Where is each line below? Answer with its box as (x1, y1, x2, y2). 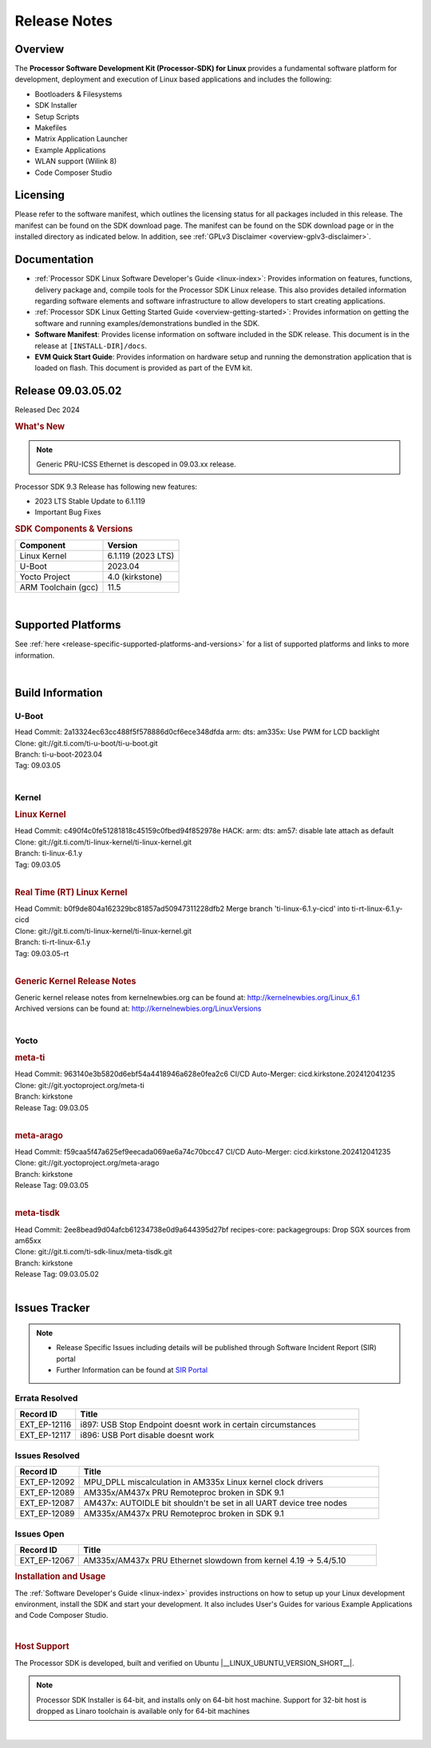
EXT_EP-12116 (19, 1419, 72, 1430)
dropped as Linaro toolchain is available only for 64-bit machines (36, 1706, 251, 1715)
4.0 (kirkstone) (107, 571, 163, 582)
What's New (14, 420, 65, 431)
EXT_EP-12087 (19, 1498, 75, 1509)
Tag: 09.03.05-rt (14, 948, 69, 958)
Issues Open (14, 1528, 65, 1539)
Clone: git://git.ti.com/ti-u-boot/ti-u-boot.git (14, 738, 159, 748)
